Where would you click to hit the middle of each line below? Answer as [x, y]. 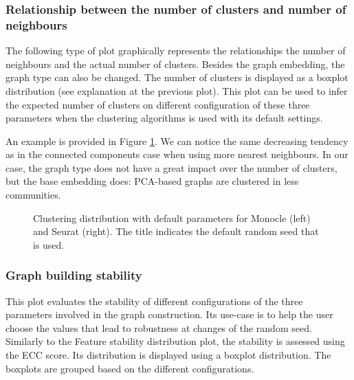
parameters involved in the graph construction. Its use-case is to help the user [169, 314]
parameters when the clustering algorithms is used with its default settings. [164, 118]
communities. [33, 195]
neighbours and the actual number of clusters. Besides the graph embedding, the [175, 64]
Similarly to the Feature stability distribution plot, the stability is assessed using [175, 341]
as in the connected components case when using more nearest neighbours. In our [177, 154]
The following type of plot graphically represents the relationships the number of [176, 51]
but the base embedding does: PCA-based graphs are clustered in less [152, 181]
